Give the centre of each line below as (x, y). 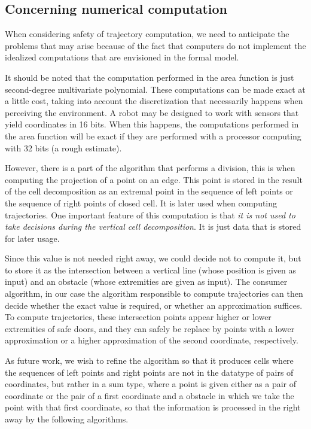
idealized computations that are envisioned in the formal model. (122, 57)
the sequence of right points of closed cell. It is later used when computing (141, 203)
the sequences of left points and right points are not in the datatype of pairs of (149, 372)
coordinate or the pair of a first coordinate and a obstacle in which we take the (150, 395)
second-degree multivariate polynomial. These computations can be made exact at (155, 89)
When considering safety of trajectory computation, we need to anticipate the (147, 34)
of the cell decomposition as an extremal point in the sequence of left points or (149, 191)
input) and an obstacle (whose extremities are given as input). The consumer (146, 282)
